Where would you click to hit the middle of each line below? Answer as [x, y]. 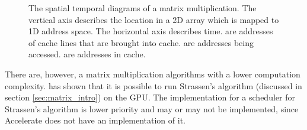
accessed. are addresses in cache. [87, 54]
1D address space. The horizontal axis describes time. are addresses [151, 31]
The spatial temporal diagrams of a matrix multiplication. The [143, 8]
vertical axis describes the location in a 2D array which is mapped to [154, 19]
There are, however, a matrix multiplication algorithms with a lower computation [153, 74]
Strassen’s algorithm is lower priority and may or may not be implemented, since [152, 108]
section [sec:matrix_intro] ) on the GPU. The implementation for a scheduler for [150, 97]
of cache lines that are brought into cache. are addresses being [141, 42]
